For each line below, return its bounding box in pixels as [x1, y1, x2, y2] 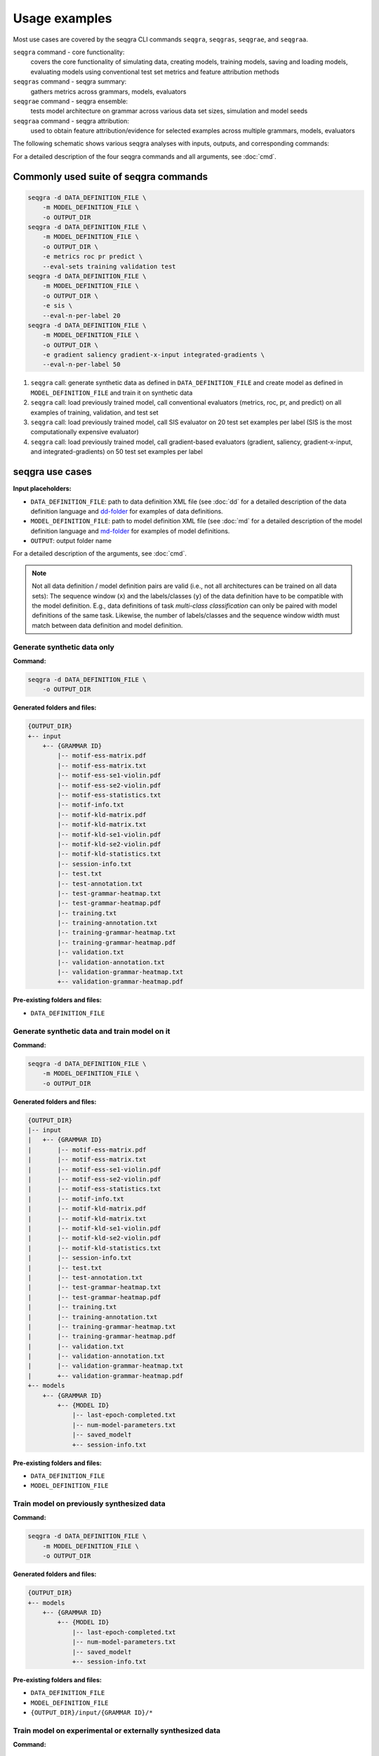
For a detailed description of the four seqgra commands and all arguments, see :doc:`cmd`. [13, 152, 277, 161]
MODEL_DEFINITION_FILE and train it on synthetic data [30, 388, 193, 397]
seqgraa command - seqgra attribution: [13, 117, 130, 125]
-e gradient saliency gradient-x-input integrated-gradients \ [42, 351, 265, 359]
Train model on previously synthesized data [13, 1499, 166, 1509]
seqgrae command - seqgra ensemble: [13, 97, 128, 105]
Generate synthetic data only [13, 642, 115, 652]
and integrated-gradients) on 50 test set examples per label [30, 447, 203, 456]
